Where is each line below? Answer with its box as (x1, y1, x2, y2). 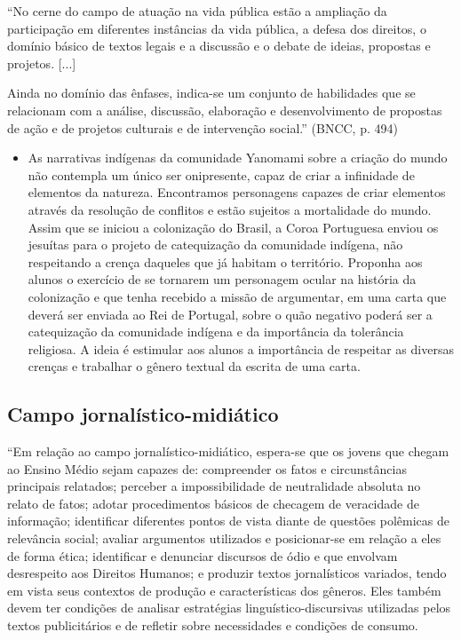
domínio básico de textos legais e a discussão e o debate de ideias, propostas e (7, 36, 431, 55)
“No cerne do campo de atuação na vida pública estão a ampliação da (7, 2, 387, 20)
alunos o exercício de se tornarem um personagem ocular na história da (28, 270, 417, 288)
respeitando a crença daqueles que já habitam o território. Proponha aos (28, 252, 423, 271)
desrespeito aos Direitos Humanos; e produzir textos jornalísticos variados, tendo (7, 564, 447, 582)
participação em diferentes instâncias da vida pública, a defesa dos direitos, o (7, 19, 426, 37)
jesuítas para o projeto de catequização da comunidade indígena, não (28, 235, 403, 254)
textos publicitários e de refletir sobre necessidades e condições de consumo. (7, 616, 418, 635)
